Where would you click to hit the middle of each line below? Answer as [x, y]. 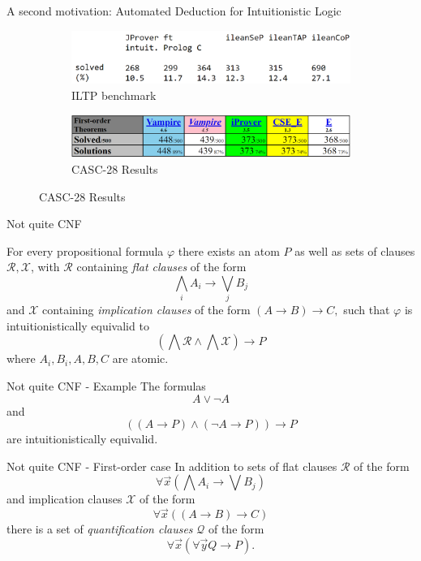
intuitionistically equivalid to [78, 325]
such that [367, 310]
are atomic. [140, 358]
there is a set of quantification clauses [100, 529]
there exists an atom [229, 250]
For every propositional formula [85, 250]
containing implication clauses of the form [146, 310]
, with [45, 267]
